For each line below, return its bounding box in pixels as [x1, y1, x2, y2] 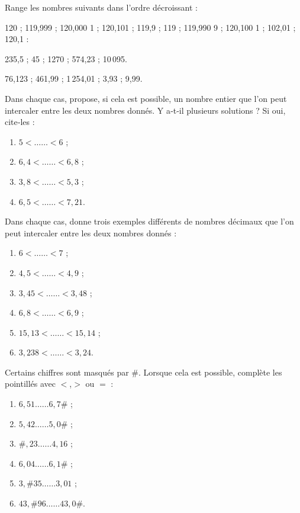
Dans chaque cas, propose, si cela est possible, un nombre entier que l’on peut [5, 92, 287, 104]
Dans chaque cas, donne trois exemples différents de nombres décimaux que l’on [5, 215, 294, 227]
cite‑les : [5, 116, 35, 128]
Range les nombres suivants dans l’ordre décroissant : [5, 1, 198, 13]
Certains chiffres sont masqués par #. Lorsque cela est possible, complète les [5, 365, 282, 378]
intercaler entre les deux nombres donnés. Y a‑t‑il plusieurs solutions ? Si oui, [5, 104, 286, 116]
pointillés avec [5, 377, 56, 390]
